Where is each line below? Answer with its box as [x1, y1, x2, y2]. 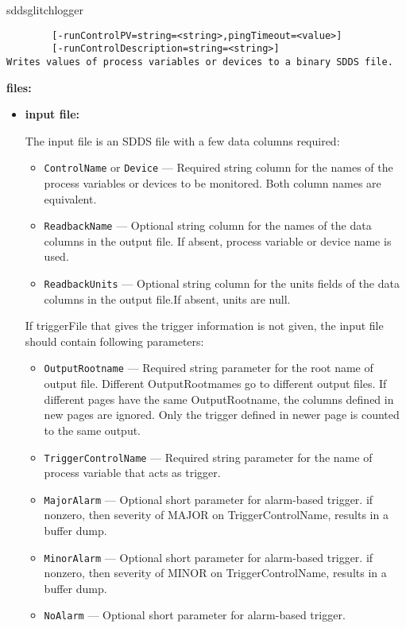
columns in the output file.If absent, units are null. [44, 290, 291, 307]
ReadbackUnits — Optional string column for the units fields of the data [44, 275, 400, 292]
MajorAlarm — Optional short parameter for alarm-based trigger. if [44, 490, 373, 507]
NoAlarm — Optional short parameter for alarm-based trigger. [44, 607, 346, 623]
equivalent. [44, 190, 97, 207]
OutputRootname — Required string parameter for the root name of [44, 359, 373, 376]
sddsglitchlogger [6, 2, 84, 17]
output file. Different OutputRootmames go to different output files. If [44, 375, 387, 392]
